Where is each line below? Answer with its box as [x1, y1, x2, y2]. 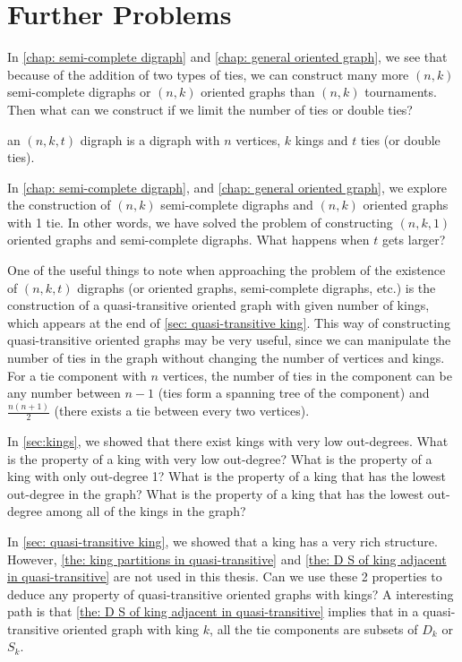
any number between [7, 383, 121, 402]
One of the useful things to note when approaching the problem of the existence [7, 261, 446, 279]
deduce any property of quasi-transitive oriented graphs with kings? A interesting [7, 584, 454, 603]
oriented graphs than [201, 82, 315, 101]
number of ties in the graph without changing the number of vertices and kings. [7, 348, 445, 367]
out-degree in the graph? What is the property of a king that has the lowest [7, 484, 424, 503]
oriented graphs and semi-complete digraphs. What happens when [7, 230, 370, 249]
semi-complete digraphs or [7, 82, 151, 101]
